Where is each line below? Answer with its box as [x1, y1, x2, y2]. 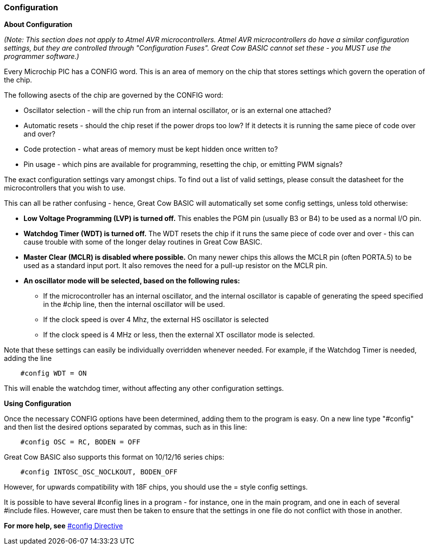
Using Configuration [4, 399, 72, 408]
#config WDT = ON [20, 369, 87, 378]
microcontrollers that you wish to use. [4, 184, 126, 192]
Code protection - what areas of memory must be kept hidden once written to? [24, 145, 278, 154]
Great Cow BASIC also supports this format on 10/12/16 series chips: [4, 453, 225, 462]
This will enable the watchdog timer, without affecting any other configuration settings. [4, 384, 284, 393]
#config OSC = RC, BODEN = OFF [20, 438, 141, 446]
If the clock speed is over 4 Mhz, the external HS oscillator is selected [43, 315, 269, 324]
